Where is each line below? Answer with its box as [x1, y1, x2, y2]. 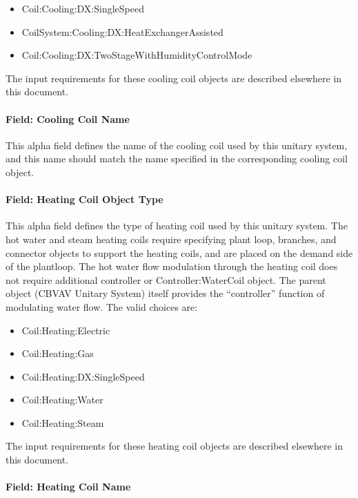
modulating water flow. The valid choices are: [6, 299, 198, 314]
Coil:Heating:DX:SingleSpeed [21, 369, 145, 383]
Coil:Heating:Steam [21, 415, 104, 430]
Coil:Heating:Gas [21, 346, 94, 361]
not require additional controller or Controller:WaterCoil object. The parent [6, 272, 326, 287]
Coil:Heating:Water [21, 392, 103, 407]
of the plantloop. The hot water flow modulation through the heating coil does [6, 259, 338, 274]
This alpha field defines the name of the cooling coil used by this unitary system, [6, 137, 348, 152]
